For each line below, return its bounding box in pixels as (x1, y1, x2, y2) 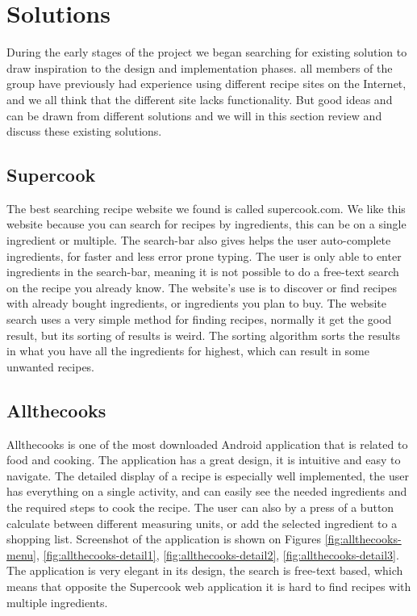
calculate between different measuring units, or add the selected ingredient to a (6, 514, 398, 531)
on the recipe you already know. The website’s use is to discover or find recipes (6, 279, 397, 295)
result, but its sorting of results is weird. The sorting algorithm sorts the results (6, 326, 401, 343)
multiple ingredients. (6, 593, 108, 610)
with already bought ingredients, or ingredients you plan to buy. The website (6, 295, 386, 312)
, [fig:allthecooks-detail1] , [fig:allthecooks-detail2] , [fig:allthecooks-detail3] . (35, 546, 399, 563)
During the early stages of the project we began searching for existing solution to (6, 44, 407, 61)
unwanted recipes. (6, 358, 95, 375)
